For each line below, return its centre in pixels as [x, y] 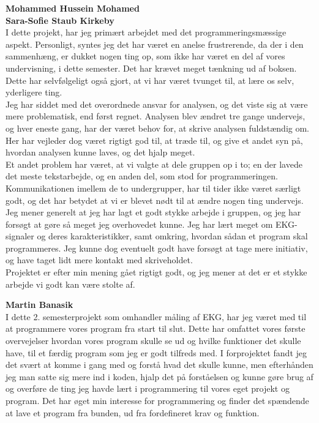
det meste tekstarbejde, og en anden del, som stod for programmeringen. [142, 176]
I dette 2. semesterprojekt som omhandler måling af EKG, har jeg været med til [156, 316]
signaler [20, 236]
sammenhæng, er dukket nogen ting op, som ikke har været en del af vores [145, 56]
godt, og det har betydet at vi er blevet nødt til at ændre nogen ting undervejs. [155, 200]
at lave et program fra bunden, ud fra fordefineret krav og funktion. [133, 412]
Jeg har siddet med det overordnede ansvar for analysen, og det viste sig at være [157, 104]
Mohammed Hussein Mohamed [73, 8]
